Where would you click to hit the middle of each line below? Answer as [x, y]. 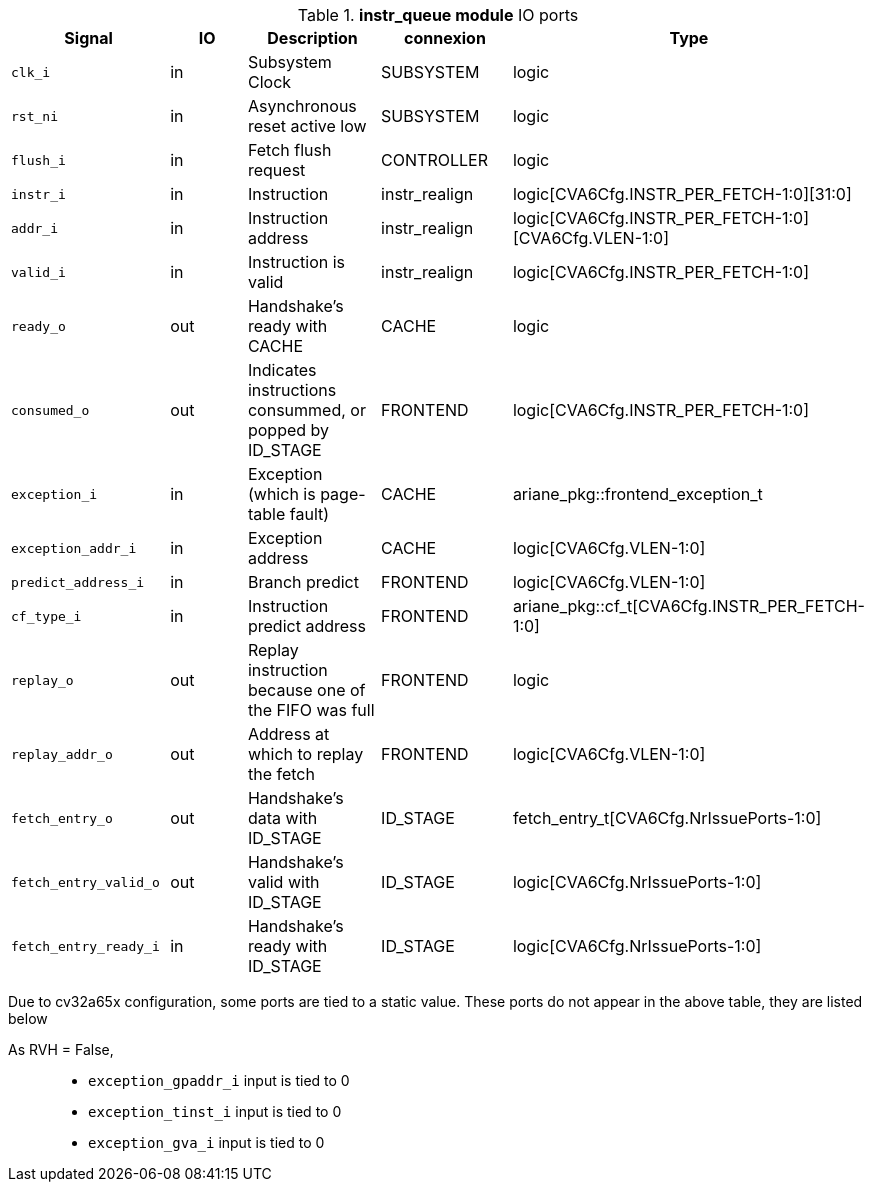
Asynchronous [302, 106]
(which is [281, 494]
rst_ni [34, 116]
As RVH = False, [61, 1049]
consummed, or [306, 410]
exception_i [54, 494]
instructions [292, 390]
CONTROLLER [434, 160]
